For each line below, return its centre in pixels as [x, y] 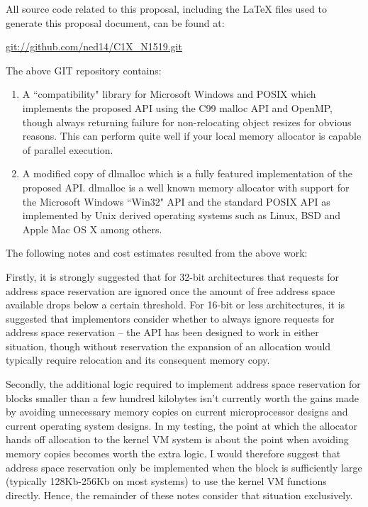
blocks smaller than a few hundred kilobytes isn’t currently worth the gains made [182, 397]
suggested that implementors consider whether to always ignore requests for [170, 318]
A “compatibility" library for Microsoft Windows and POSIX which [169, 94]
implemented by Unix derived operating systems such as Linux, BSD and [182, 215]
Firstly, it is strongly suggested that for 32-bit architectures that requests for [173, 276]
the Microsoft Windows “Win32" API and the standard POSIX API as [176, 201]
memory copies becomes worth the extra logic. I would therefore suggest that [173, 453]
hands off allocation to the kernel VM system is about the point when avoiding [177, 439]
